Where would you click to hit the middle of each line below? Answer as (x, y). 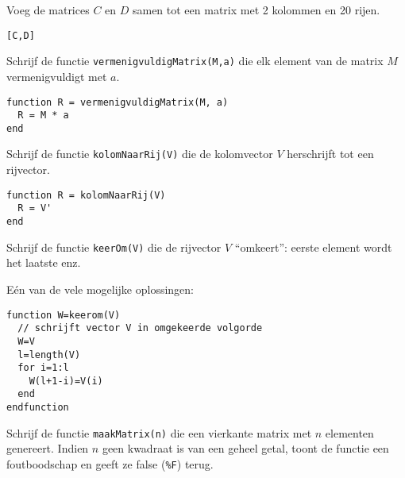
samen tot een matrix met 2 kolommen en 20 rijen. (256, 10)
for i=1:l (43, 368)
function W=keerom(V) (64, 315)
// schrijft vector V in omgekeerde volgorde (140, 328)
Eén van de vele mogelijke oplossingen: (100, 289)
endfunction (38, 408)
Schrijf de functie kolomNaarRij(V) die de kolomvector (140, 154)
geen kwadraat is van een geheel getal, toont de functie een (245, 448)
